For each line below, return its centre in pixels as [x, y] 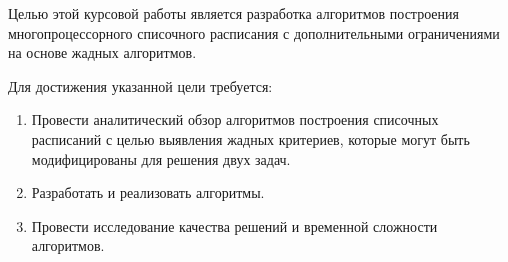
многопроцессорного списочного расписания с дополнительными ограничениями [254, 32]
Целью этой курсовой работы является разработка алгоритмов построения [233, 13]
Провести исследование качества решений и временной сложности [234, 225]
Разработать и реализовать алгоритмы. [148, 192]
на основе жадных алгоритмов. [102, 52]
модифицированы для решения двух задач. [161, 158]
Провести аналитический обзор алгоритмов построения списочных [235, 119]
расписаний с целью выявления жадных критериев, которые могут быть [250, 138]
